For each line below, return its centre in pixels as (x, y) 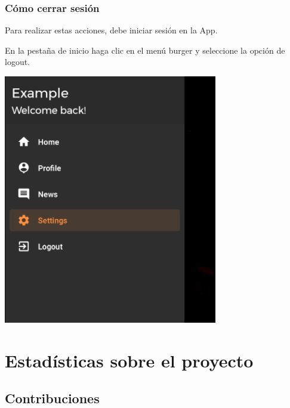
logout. (18, 62)
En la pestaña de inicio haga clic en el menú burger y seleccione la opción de (145, 50)
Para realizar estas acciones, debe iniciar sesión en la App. (111, 30)
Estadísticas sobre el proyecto (129, 360)
